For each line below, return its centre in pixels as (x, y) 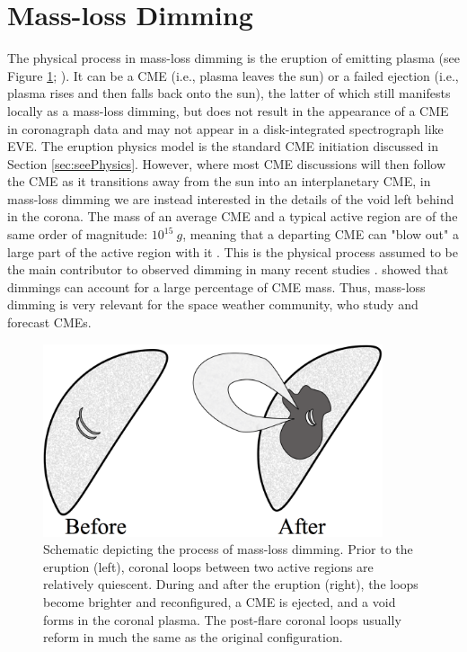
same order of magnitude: (78, 234)
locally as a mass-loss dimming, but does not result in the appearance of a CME (228, 110)
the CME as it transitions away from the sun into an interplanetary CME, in (219, 181)
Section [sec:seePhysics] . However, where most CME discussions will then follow (226, 163)
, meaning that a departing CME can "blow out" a (321, 234)
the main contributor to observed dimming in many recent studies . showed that (228, 269)
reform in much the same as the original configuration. (193, 637)
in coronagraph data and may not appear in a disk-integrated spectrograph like (225, 128)
